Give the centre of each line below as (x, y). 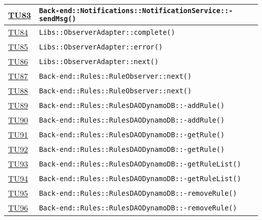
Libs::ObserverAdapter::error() (101, 47)
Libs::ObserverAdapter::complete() (107, 32)
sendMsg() (58, 19)
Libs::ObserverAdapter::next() (99, 61)
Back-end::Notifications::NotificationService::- (136, 11)
